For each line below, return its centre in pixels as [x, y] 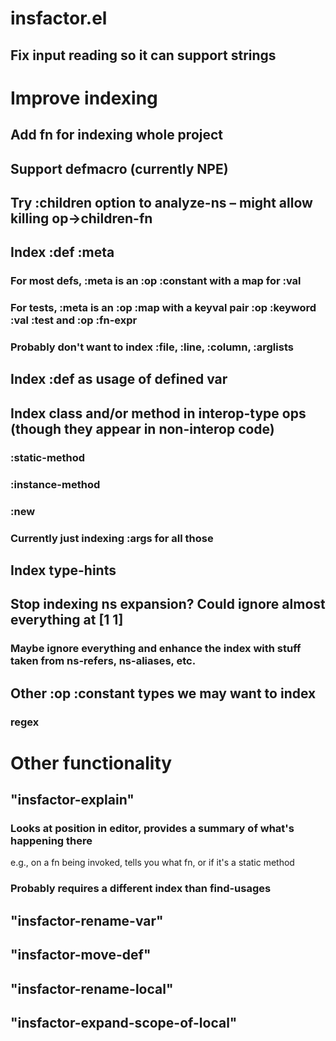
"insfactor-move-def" [81, 955]
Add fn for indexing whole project [117, 135]
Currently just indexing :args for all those [112, 538]
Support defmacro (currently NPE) [119, 168]
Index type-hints [63, 570]
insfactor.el [59, 18]
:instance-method [55, 484]
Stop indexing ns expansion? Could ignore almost [168, 604]
